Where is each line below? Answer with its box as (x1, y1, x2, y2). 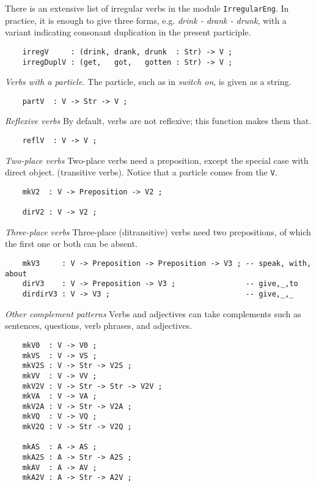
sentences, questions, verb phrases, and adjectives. (5, 319, 192, 332)
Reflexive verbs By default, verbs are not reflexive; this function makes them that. (5, 114, 312, 127)
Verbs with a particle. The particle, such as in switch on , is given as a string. (5, 75, 292, 88)
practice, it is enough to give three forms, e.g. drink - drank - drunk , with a (5, 13, 287, 26)
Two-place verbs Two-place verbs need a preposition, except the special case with (5, 153, 309, 166)
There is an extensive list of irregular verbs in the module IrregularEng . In (5, 2, 289, 14)
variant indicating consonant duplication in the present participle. (5, 26, 251, 39)
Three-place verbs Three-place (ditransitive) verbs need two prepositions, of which (5, 225, 311, 238)
